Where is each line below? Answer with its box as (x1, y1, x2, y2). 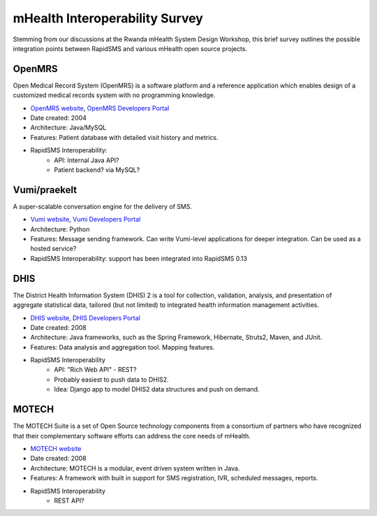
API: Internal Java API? (54, 156, 119, 164)
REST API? (54, 496, 84, 505)
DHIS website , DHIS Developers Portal (30, 313, 141, 322)
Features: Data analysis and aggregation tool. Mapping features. (30, 343, 215, 351)
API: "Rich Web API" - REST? (54, 366, 137, 374)
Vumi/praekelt (13, 184, 77, 196)
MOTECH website (30, 444, 82, 452)
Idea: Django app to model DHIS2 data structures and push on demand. (54, 385, 260, 394)
